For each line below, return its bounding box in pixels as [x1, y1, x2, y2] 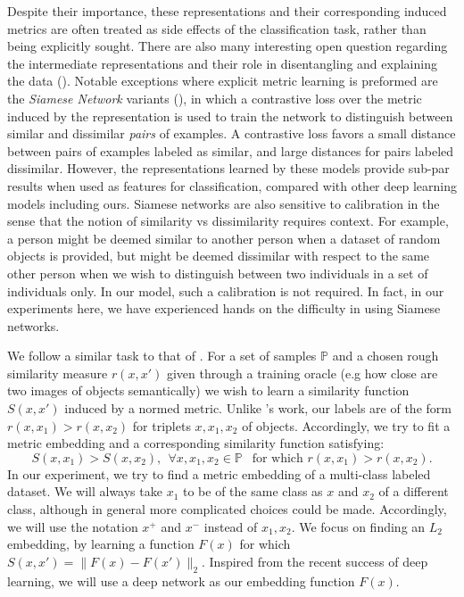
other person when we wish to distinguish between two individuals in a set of [7, 263, 428, 282]
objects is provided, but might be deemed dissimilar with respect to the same [7, 246, 430, 265]
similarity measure [7, 363, 108, 382]
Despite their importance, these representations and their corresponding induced [7, 2, 447, 20]
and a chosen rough [332, 346, 439, 365]
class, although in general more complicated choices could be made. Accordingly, [7, 500, 447, 518]
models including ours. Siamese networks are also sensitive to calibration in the [7, 194, 440, 212]
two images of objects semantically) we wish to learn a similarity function [7, 381, 410, 400]
